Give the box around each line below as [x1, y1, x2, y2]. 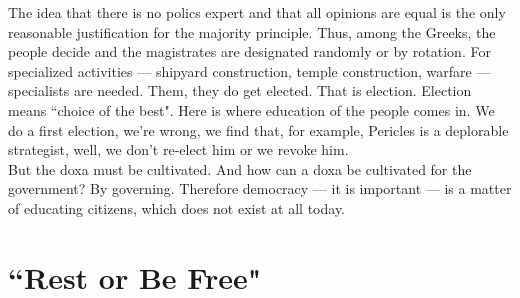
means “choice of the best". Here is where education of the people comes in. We [8, 99, 495, 120]
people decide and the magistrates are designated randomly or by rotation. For [8, 41, 491, 62]
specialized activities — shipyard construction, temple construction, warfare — [8, 60, 491, 81]
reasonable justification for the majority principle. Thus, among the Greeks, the [8, 21, 496, 42]
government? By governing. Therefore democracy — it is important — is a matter [8, 178, 512, 199]
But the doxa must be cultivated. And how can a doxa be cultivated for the [8, 158, 472, 179]
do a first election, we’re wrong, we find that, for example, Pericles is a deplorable [8, 119, 509, 140]
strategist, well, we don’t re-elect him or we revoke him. [8, 139, 349, 160]
